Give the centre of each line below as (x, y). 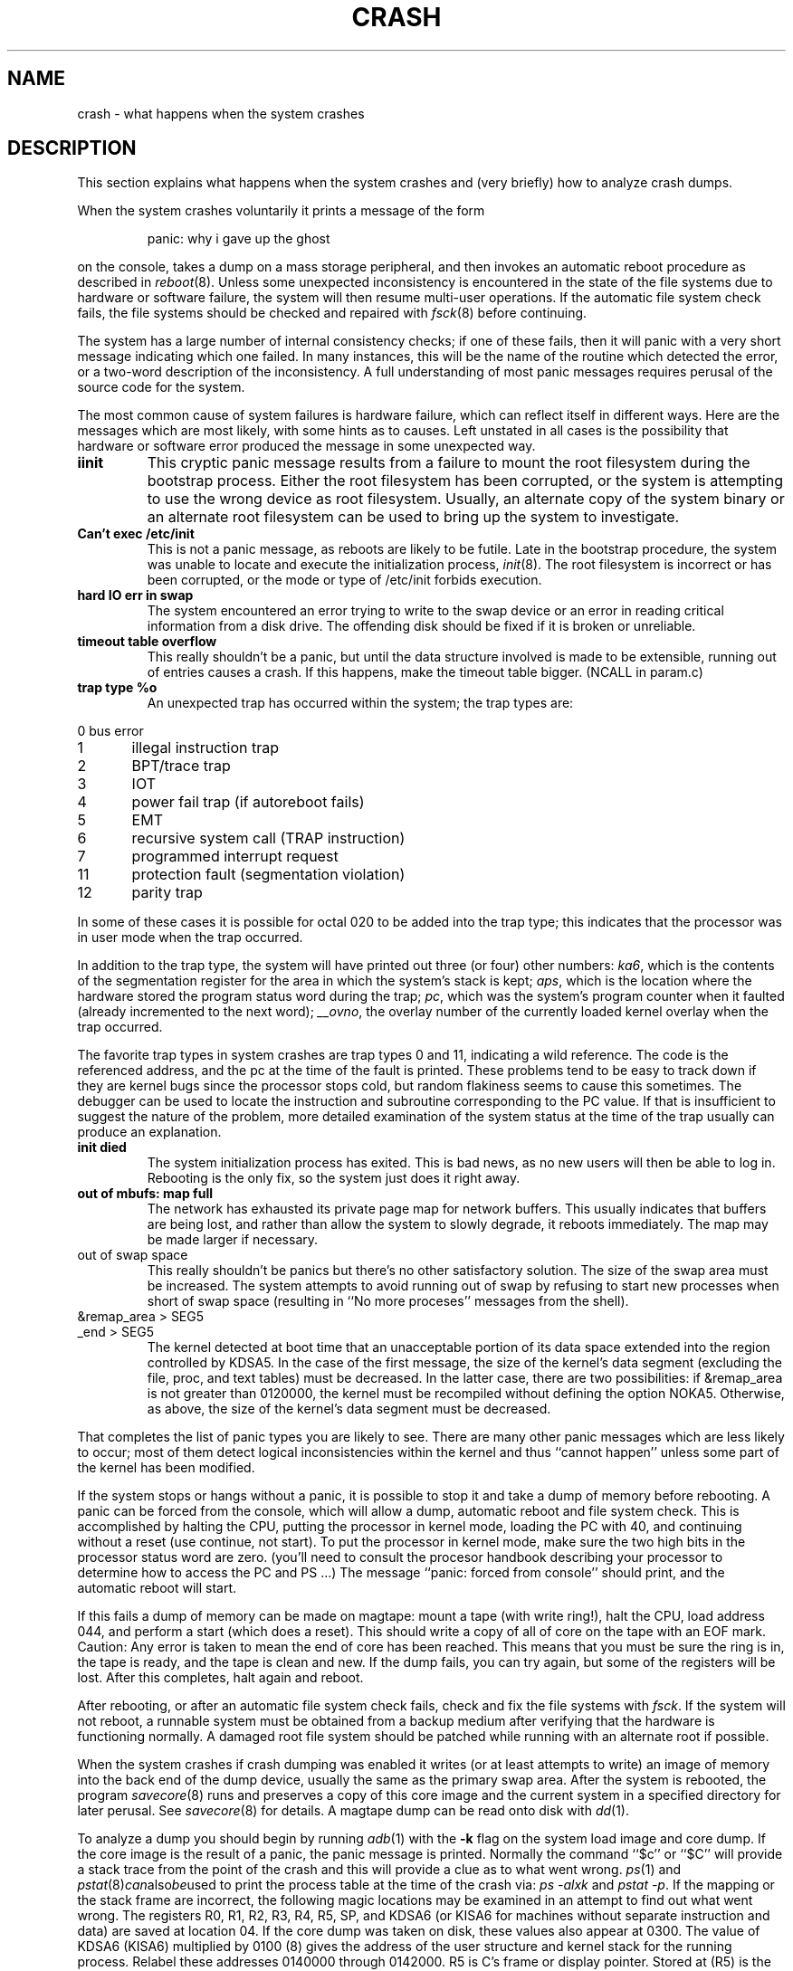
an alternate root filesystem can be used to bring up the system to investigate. (413, 517)
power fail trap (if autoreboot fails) (248, 802)
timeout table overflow (147, 642)
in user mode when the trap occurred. (190, 938)
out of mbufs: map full (145, 1194)
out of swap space (133, 1255)
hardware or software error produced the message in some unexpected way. (306, 446)
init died (102, 1147)
